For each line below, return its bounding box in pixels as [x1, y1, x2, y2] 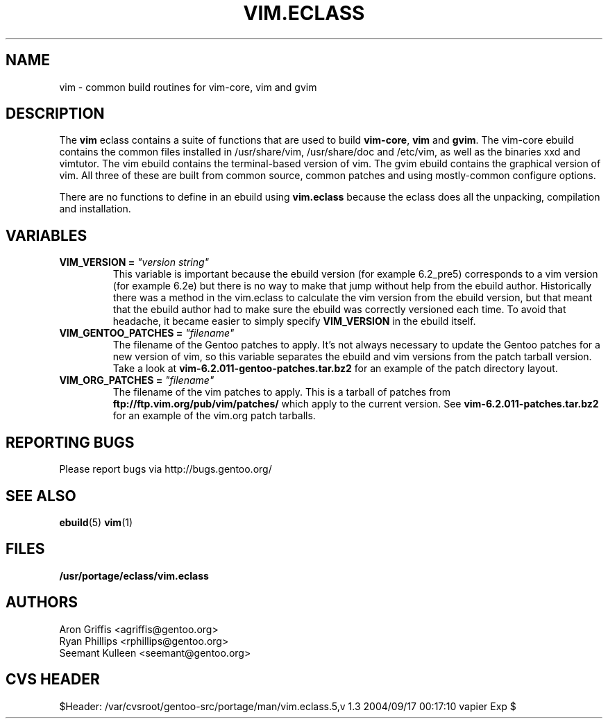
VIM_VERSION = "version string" [59, 256, 210, 269]
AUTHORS [6, 593, 78, 612]
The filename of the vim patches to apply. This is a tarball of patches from [112, 386, 451, 398]
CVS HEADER [6, 671, 100, 689]
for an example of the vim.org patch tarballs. [112, 410, 316, 422]
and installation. [59, 203, 131, 215]
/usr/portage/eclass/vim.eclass [59, 569, 209, 582]
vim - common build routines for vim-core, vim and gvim [59, 81, 317, 93]
